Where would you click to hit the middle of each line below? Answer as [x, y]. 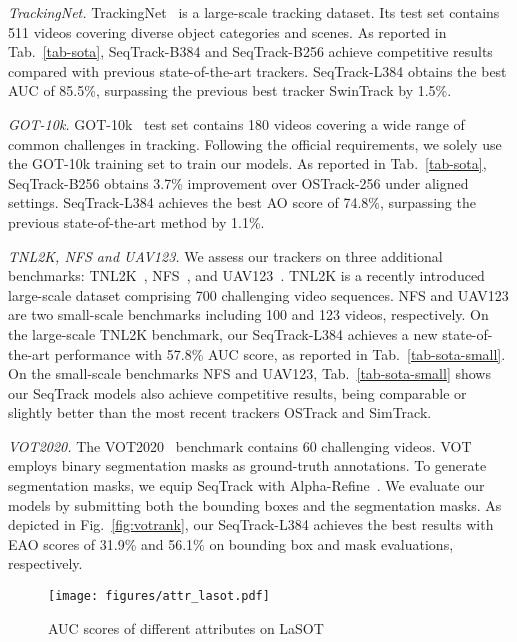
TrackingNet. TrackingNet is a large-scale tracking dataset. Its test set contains [254, 12]
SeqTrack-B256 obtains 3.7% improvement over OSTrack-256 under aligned [238, 182]
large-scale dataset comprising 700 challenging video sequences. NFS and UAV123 [258, 294]
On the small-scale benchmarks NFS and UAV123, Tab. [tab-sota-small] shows [249, 373]
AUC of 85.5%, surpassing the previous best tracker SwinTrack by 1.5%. [230, 90]
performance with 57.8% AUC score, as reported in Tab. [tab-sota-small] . [280, 353]
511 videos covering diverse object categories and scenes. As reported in [227, 31]
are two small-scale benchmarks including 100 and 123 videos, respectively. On [248, 314]
